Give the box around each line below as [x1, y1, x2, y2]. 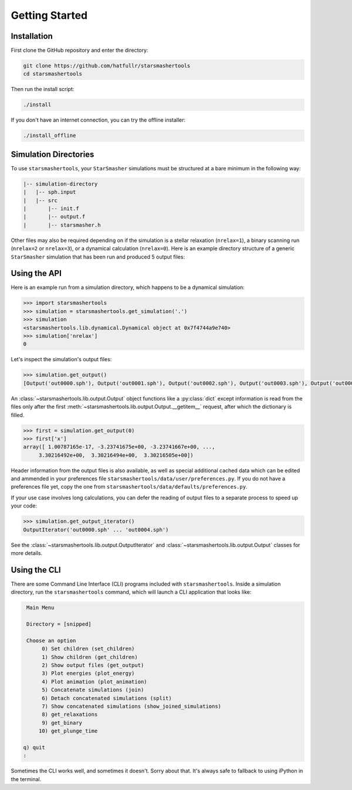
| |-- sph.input [23, 189, 76, 196]
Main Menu [26, 604, 55, 611]
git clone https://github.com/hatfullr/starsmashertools [23, 62, 191, 69]
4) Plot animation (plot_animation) [42, 678, 147, 685]
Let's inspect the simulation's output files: [11, 356, 112, 363]
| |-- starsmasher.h [23, 221, 101, 228]
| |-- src [23, 197, 58, 204]
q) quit [23, 744, 45, 751]
